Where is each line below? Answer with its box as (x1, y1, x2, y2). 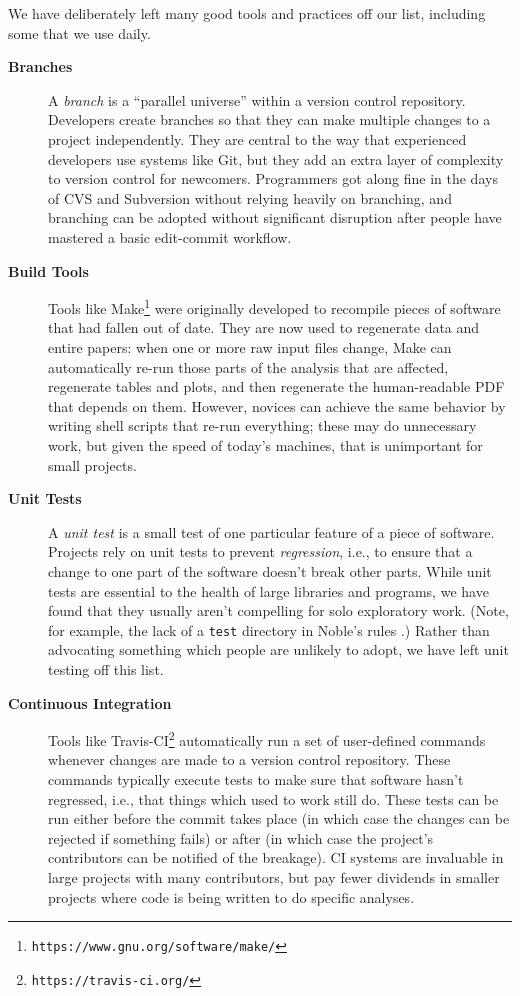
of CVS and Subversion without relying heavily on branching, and (48, 187, 452, 208)
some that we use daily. (8, 22, 151, 43)
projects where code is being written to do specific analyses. (48, 886, 415, 907)
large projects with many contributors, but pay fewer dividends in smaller (48, 866, 500, 887)
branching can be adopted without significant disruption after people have (48, 207, 502, 228)
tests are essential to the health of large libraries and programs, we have (48, 580, 489, 601)
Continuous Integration (8, 692, 172, 713)
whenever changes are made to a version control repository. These (48, 749, 451, 770)
